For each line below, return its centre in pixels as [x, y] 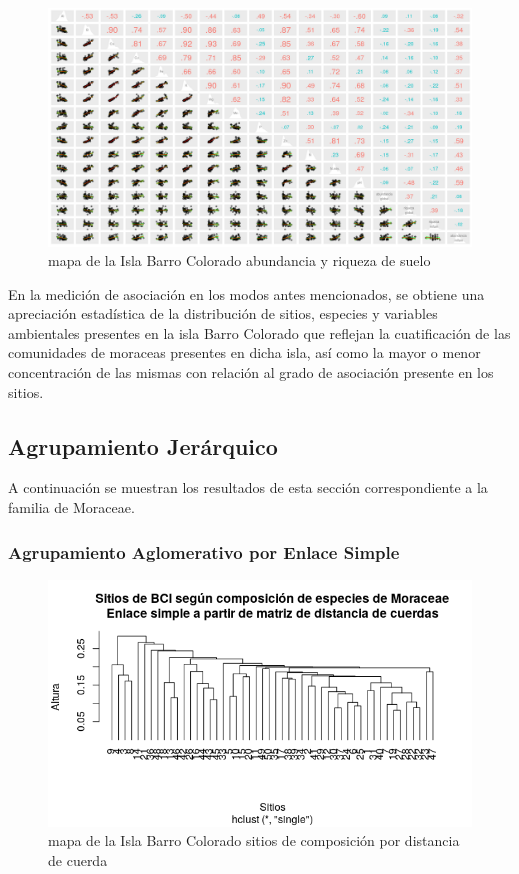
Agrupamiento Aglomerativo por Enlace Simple [204, 551]
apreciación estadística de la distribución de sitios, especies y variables [223, 313]
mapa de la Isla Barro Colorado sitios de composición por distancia [254, 840]
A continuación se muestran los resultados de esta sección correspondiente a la [248, 487]
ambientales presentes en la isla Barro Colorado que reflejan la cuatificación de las [259, 332]
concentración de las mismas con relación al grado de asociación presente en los [251, 372]
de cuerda [78, 859]
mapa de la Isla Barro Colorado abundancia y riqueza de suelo [239, 260]
